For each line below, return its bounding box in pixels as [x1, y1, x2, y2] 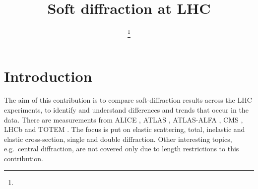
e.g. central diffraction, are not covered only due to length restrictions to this [4, 143, 239, 154]
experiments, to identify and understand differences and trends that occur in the [4, 104, 249, 115]
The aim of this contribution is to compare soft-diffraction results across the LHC [4, 95, 252, 105]
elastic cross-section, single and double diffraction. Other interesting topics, [4, 133, 232, 144]
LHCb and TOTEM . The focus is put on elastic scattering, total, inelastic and [4, 124, 245, 134]
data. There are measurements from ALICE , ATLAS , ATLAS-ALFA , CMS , [4, 114, 243, 125]
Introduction [4, 66, 92, 86]
